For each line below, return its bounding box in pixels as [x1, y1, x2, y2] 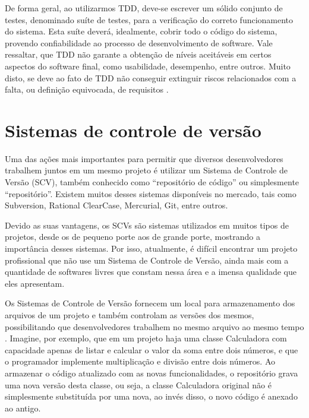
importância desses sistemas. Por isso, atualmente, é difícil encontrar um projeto [5, 242, 298, 255]
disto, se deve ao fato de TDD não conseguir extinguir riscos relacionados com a [5, 71, 297, 84]
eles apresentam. [5, 277, 65, 289]
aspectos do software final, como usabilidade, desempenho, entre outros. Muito [5, 59, 291, 72]
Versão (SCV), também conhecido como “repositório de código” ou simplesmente [5, 176, 299, 188]
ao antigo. [5, 401, 41, 414]
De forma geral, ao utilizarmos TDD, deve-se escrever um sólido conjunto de [5, 2, 283, 14]
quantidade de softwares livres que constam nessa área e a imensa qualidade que [5, 265, 297, 278]
